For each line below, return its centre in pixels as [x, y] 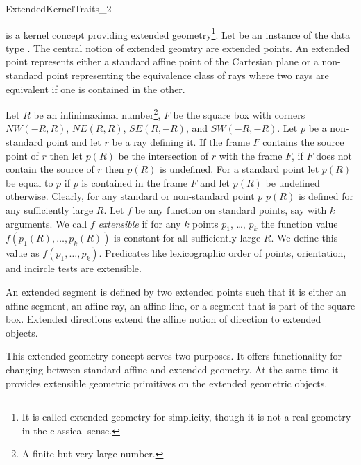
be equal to [30, 182]
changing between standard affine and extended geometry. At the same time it [172, 369]
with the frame [251, 155]
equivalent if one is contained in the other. [95, 88]
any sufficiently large [50, 210]
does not [334, 155]
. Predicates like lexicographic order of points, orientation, [223, 253]
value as [23, 253]
